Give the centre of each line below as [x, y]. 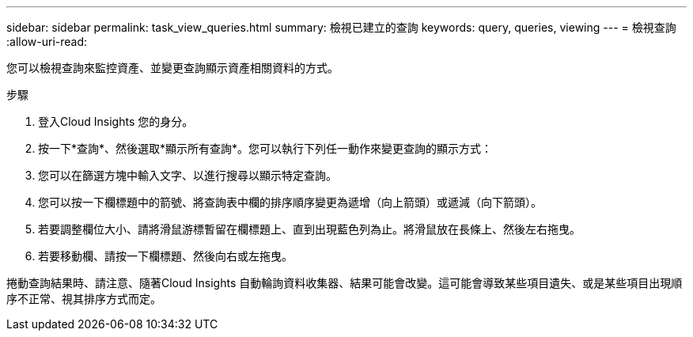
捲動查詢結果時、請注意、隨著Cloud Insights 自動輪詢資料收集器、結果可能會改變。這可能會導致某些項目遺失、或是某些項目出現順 [345, 283]
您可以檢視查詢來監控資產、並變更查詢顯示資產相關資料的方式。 [172, 68]
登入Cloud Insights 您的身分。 [116, 121]
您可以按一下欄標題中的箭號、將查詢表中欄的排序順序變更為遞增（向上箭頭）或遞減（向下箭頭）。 [290, 202]
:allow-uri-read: [47, 42]
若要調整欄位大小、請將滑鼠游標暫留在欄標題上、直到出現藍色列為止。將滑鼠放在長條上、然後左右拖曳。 [309, 229]
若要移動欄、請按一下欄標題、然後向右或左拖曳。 [165, 256]
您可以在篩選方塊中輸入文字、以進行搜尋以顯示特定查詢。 [187, 175]
